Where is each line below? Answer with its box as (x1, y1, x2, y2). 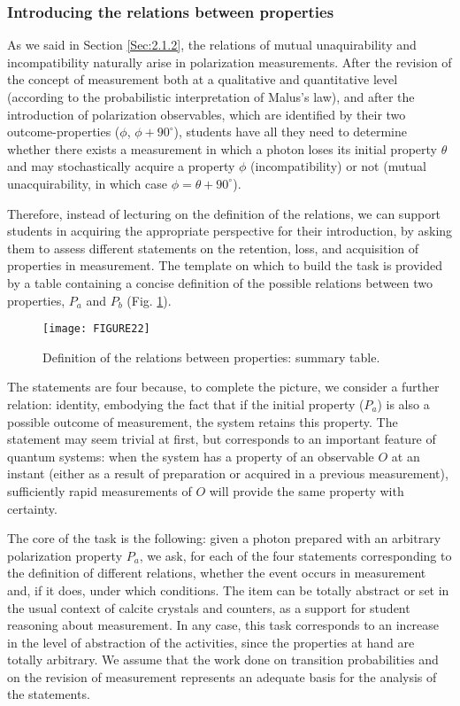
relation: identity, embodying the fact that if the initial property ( (7, 394, 364, 413)
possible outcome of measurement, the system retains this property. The (7, 412, 398, 431)
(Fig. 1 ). (126, 291, 172, 309)
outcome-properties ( (7, 122, 120, 141)
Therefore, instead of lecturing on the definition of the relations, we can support (7, 204, 441, 222)
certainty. (7, 499, 57, 517)
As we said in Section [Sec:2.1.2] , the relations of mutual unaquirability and (7, 35, 417, 54)
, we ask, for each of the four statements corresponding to (139, 546, 452, 564)
